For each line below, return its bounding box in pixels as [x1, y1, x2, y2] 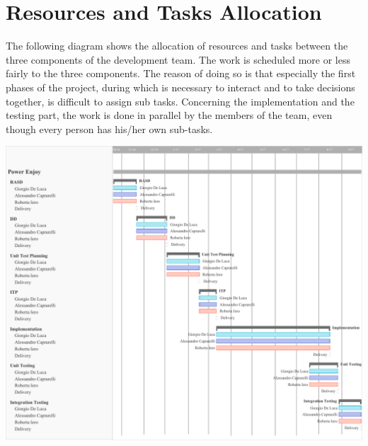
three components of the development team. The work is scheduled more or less [6, 52, 350, 67]
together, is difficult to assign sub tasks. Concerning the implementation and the [6, 93, 355, 108]
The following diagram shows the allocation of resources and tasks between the [6, 38, 348, 53]
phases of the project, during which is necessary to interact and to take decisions [6, 79, 355, 94]
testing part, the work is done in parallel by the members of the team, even [6, 108, 333, 122]
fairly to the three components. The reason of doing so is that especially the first [6, 66, 356, 81]
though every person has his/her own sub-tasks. [6, 121, 213, 136]
